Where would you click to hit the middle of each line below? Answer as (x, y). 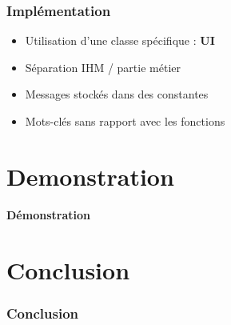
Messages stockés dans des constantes (117, 94)
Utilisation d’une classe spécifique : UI (120, 40)
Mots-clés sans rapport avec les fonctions (125, 121)
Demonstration (90, 176)
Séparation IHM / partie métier (103, 67)
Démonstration (48, 214)
